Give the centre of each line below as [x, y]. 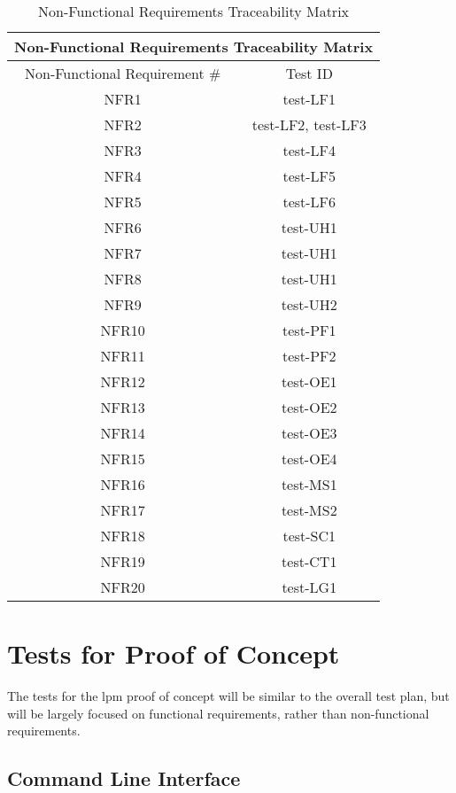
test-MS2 [309, 510]
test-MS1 [309, 484]
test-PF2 [309, 356]
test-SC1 [309, 536]
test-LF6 [309, 202]
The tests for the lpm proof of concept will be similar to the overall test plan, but [228, 696]
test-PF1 [309, 330]
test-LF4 [309, 150]
